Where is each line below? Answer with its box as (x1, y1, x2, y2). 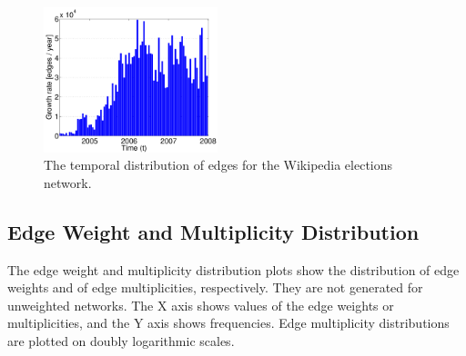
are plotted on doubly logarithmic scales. (7, 331, 235, 351)
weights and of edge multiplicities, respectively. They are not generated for (7, 278, 423, 297)
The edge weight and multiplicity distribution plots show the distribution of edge (7, 260, 460, 279)
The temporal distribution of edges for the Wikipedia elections (44, 155, 393, 174)
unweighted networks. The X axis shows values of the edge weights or (7, 295, 394, 314)
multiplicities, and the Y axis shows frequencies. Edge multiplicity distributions (7, 313, 450, 332)
